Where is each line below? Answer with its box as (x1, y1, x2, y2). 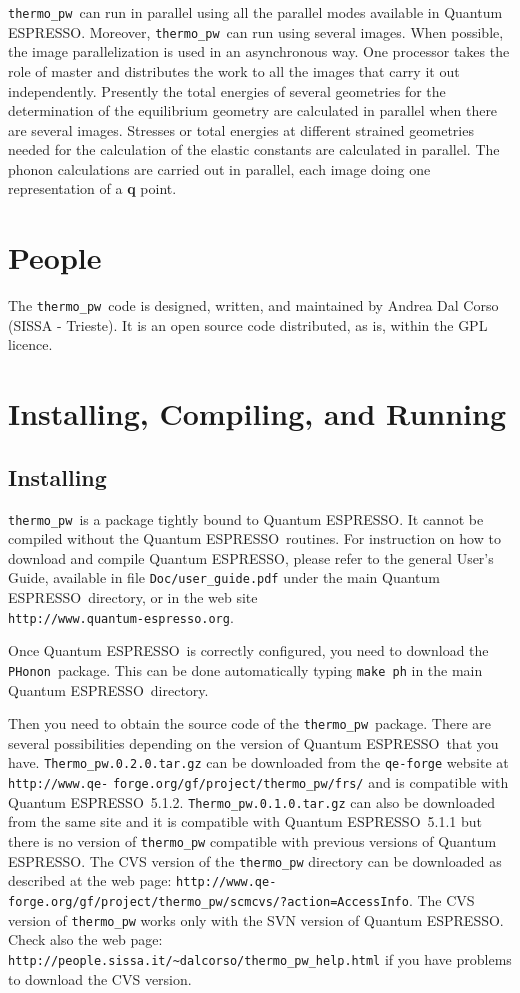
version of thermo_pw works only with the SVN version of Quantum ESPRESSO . (8, 909, 504, 930)
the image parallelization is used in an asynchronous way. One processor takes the (8, 41, 510, 62)
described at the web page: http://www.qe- (8, 870, 277, 891)
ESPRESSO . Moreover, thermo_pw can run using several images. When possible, (8, 21, 504, 42)
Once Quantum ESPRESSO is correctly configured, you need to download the (8, 640, 489, 661)
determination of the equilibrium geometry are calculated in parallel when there (8, 100, 498, 121)
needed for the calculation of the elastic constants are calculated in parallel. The (8, 139, 500, 160)
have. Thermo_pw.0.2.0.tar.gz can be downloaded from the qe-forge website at (8, 752, 509, 773)
